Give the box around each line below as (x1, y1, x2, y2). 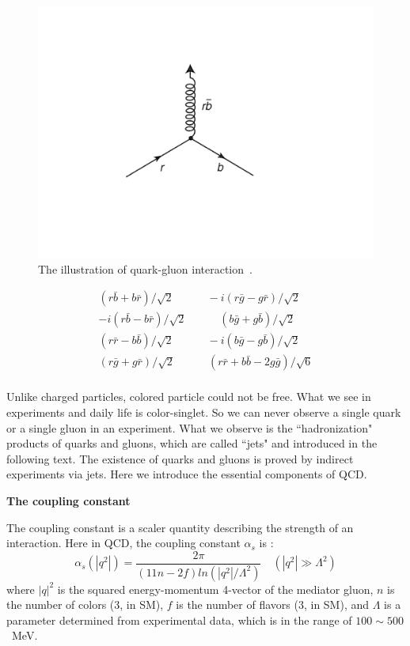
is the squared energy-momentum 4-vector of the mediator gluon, (57, 580, 374, 597)
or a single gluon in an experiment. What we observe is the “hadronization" (6, 419, 373, 436)
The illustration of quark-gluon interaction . (38, 260, 252, 277)
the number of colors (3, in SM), (6, 596, 164, 613)
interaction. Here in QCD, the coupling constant (6, 535, 241, 551)
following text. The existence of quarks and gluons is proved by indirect (6, 450, 354, 467)
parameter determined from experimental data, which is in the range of (6, 611, 352, 628)
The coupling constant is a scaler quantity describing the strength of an (6, 519, 354, 535)
